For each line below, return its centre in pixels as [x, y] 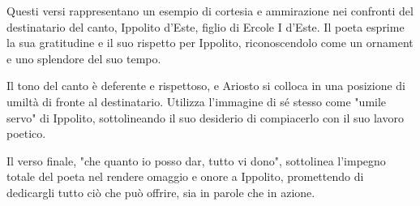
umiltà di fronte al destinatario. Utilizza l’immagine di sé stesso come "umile [197, 101]
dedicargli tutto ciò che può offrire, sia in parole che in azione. [161, 192]
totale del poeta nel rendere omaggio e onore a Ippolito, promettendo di [185, 176]
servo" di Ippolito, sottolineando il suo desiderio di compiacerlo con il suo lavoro [205, 117]
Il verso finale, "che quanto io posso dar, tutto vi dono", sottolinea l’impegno [196, 160]
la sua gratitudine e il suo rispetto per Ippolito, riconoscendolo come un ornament [210, 43]
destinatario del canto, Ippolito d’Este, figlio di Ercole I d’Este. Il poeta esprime [206, 26]
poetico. [26, 133]
